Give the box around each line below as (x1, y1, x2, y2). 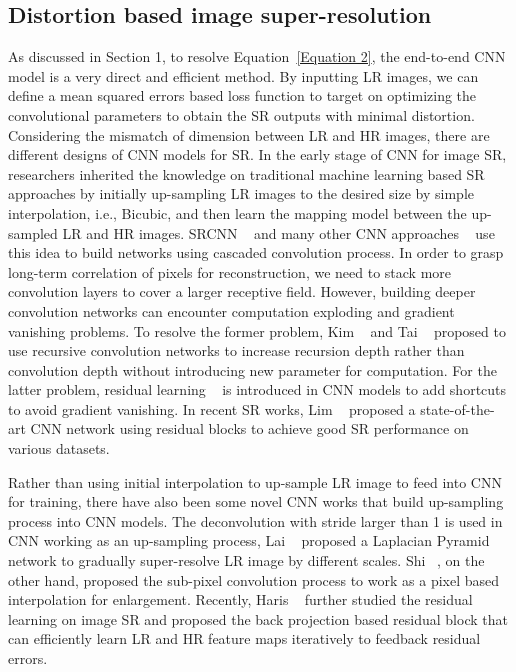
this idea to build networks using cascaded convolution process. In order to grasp (8, 242, 504, 263)
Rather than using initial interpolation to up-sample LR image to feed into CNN (8, 471, 502, 492)
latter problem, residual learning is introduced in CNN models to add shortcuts (8, 379, 507, 400)
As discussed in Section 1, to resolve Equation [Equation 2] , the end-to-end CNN (8, 46, 506, 67)
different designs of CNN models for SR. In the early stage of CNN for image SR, (8, 144, 507, 165)
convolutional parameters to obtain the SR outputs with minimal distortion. (8, 104, 475, 125)
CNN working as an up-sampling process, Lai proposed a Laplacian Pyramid (8, 530, 490, 551)
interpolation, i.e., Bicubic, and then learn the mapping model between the (8, 202, 467, 223)
